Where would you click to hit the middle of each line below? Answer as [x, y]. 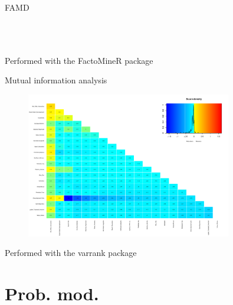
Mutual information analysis [56, 80]
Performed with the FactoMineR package [79, 60]
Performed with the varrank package [71, 253]
